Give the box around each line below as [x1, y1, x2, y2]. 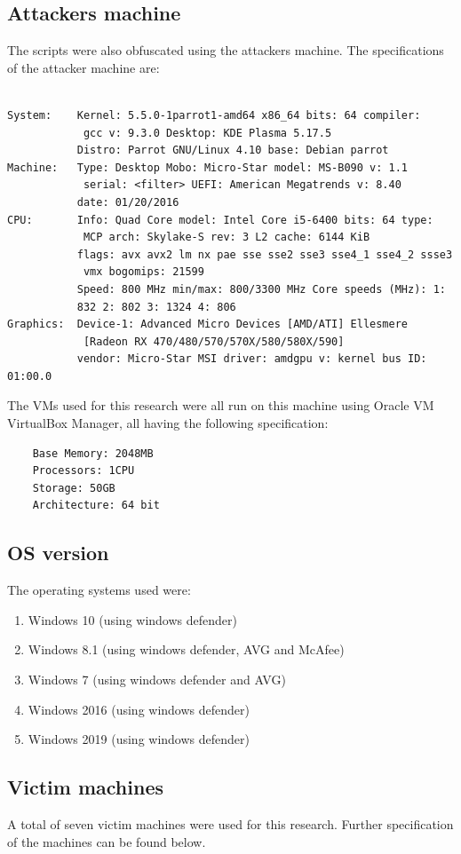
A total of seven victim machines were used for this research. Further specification [7, 815, 454, 834]
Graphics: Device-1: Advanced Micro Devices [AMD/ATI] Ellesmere [7, 318, 409, 331]
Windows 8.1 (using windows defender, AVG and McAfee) [28, 640, 345, 659]
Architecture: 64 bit [32, 499, 160, 512]
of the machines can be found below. [7, 832, 206, 850]
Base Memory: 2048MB [32, 447, 154, 460]
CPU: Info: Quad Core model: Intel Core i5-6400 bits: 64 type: [7, 213, 433, 226]
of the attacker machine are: [7, 58, 160, 76]
